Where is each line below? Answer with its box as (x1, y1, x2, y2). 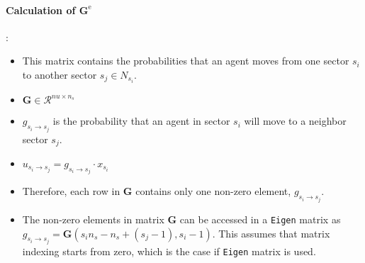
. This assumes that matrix (212, 225, 330, 240)
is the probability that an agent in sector (52, 113, 230, 128)
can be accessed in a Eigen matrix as (179, 211, 341, 226)
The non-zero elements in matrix (22, 211, 164, 226)
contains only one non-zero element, (135, 184, 291, 198)
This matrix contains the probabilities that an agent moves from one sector (22, 53, 349, 68)
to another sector (22, 67, 97, 82)
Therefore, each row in (22, 184, 120, 198)
